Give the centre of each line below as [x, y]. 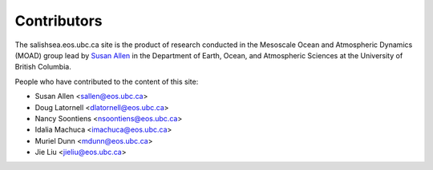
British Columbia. [43, 67]
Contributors [59, 21]
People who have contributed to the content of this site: [107, 81]
